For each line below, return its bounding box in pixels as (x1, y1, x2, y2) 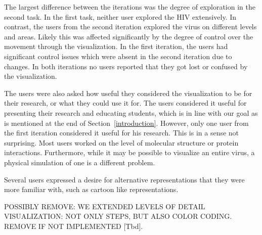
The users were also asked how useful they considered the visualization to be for (4, 87, 252, 98)
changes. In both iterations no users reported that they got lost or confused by (4, 61, 248, 71)
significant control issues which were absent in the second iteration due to (4, 51, 232, 61)
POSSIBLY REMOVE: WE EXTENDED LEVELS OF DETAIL (4, 201, 205, 211)
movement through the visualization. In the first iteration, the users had (4, 41, 228, 52)
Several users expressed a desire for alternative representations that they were (4, 174, 245, 184)
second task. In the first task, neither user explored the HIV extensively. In (4, 11, 237, 22)
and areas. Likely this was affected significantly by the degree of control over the (4, 31, 253, 41)
